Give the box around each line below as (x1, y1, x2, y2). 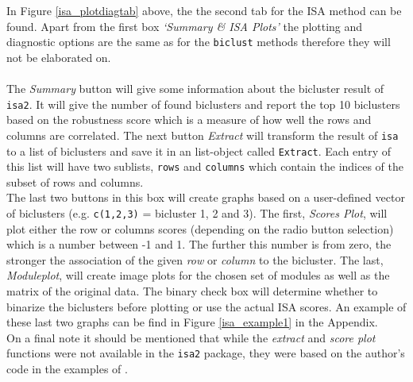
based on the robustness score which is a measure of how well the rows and (6, 111, 372, 128)
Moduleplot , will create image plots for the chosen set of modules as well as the (6, 267, 390, 284)
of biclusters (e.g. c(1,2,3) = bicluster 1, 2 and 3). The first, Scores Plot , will (6, 205, 388, 222)
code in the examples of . (6, 361, 128, 377)
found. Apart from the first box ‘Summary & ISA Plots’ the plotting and (6, 17, 363, 34)
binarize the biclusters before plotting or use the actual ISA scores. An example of (6, 298, 407, 314)
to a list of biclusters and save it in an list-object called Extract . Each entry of (6, 142, 391, 159)
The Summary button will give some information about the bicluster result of (6, 80, 384, 97)
